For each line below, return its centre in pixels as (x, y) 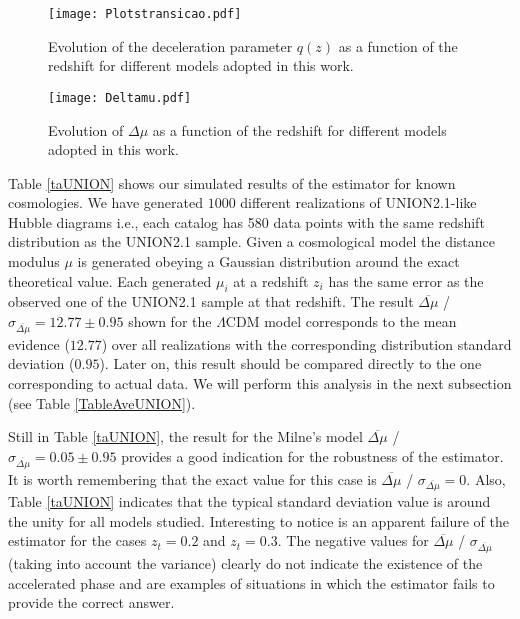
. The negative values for (353, 540)
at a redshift (271, 280)
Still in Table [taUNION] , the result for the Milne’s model (185, 436)
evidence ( (39, 343)
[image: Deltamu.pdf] (120, 97)
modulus (34, 261)
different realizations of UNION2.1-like (358, 202)
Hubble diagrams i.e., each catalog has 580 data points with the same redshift (246, 221)
